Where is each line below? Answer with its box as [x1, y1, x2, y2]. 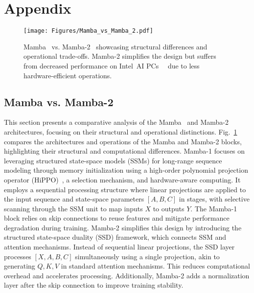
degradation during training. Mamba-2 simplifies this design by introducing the [4, 222, 242, 232]
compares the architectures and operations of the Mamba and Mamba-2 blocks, [4, 136, 242, 146]
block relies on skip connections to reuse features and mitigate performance [4, 213, 230, 223]
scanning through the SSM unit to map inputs [4, 203, 143, 213]
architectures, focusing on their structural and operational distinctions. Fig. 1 [4, 126, 237, 136]
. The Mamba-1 [190, 203, 237, 213]
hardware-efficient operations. [23, 70, 112, 80]
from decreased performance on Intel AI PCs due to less [23, 60, 200, 70]
